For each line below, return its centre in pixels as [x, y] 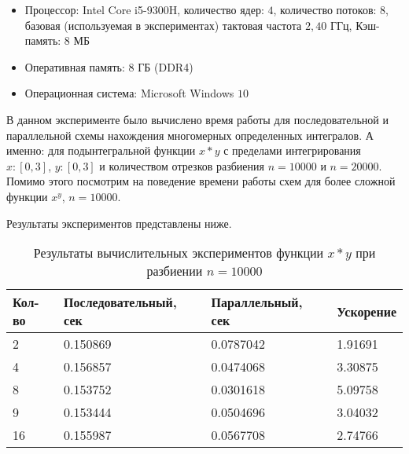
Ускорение [367, 311]
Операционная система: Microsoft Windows [129, 93]
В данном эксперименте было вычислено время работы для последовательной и [197, 119]
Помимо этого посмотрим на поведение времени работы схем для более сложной [201, 181]
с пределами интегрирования [292, 150]
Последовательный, [120, 302]
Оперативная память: [75, 66]
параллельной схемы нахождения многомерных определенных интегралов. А [190, 135]
